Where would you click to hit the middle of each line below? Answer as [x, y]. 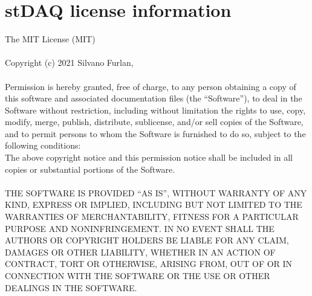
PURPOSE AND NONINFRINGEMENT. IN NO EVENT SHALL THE [140, 228]
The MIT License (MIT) [50, 39]
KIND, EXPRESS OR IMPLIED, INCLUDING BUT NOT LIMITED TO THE [154, 204]
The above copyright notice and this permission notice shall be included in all [149, 157]
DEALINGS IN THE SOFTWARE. [71, 287]
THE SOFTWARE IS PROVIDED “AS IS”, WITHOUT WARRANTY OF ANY [156, 192]
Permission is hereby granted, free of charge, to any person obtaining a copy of [151, 86]
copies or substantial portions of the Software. [90, 169]
